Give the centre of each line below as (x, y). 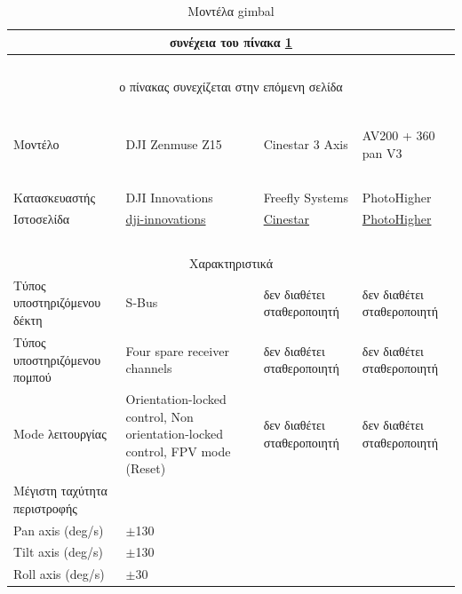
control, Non (159, 416)
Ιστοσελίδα (42, 219)
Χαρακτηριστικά (231, 263)
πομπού (32, 377)
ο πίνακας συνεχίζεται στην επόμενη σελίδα (231, 87)
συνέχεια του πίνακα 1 (231, 41)
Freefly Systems (306, 197)
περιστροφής (45, 507)
